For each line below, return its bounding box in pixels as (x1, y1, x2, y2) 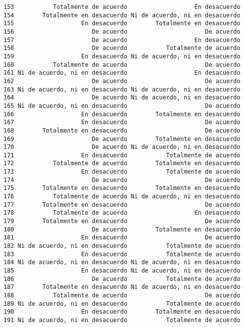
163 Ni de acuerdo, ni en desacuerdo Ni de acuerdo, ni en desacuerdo (3, 86, 241, 93)
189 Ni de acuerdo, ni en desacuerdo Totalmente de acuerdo (3, 300, 241, 307)
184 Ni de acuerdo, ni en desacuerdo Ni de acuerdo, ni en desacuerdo (3, 259, 241, 266)
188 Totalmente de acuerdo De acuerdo (3, 291, 241, 299)
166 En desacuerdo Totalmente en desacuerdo (3, 110, 241, 118)
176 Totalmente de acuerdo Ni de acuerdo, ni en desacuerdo (3, 193, 241, 200)
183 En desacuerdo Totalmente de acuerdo (3, 250, 241, 258)
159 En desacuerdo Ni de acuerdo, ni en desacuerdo (3, 52, 241, 60)
